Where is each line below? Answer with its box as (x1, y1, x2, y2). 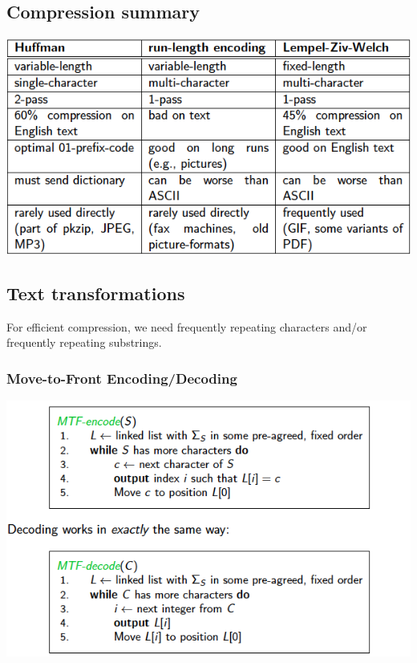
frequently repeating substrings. (6, 334, 162, 351)
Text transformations (6, 280, 185, 305)
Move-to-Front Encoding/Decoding (6, 368, 237, 388)
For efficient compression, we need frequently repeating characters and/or (6, 318, 367, 335)
